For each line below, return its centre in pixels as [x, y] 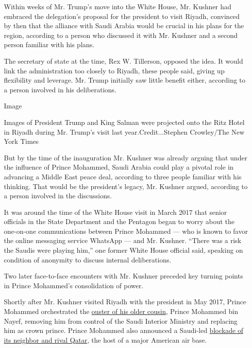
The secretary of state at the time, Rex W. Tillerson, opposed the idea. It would [124, 61]
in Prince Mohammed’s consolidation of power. [74, 285]
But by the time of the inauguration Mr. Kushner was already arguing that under [126, 157]
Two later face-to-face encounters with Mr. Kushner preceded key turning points [124, 276]
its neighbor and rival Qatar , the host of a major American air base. [105, 339]
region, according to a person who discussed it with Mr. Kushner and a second [121, 35]
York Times [21, 141]
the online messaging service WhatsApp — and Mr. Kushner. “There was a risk [123, 240]
